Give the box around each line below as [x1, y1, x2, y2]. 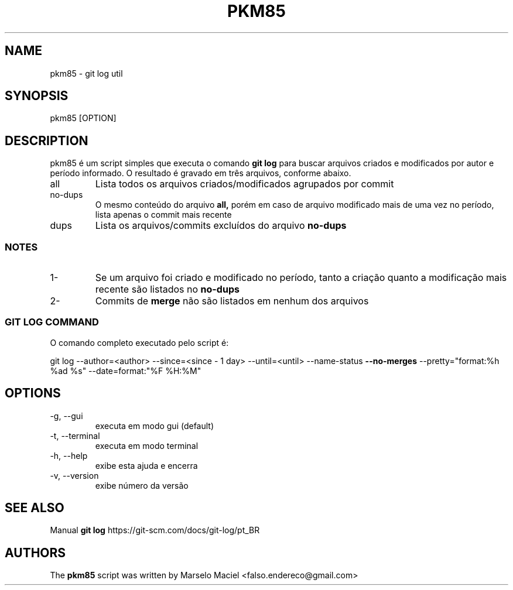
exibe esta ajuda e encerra [95, 460, 198, 471]
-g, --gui [50, 410, 83, 421]
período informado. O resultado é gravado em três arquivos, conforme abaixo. [50, 168, 351, 179]
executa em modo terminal [95, 440, 199, 451]
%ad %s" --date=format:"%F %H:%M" [50, 365, 201, 376]
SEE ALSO [5, 500, 64, 516]
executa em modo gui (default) [95, 420, 214, 431]
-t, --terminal [50, 430, 100, 441]
